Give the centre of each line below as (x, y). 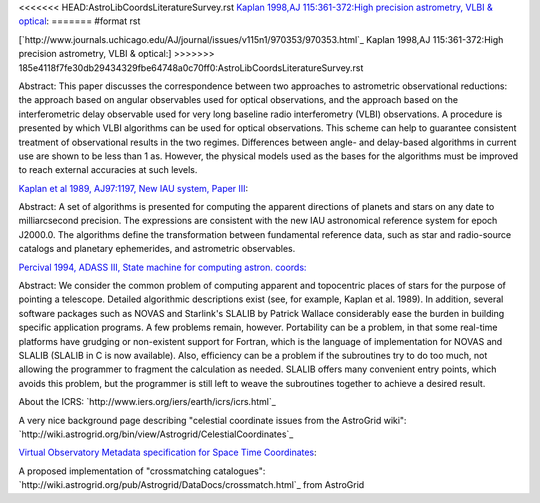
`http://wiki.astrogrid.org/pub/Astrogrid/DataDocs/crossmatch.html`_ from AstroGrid (191, 485)
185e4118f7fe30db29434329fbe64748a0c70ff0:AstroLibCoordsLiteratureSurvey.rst (191, 67)
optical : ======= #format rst (79, 21)
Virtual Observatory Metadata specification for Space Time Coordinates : (167, 452)
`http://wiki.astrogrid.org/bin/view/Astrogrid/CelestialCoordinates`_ (156, 434)
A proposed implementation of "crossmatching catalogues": (142, 471)
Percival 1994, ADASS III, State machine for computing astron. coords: (162, 267)
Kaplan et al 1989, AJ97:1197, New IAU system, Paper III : (133, 188)
